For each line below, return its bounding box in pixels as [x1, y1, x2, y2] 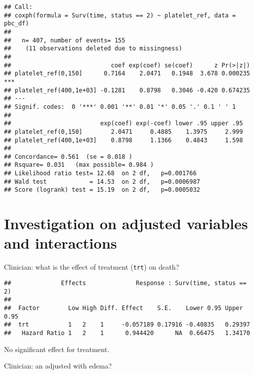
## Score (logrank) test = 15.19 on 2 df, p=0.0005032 [4, 186, 200, 194]
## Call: [4, 3, 33, 10]
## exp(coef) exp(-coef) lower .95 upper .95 [4, 120, 243, 127]
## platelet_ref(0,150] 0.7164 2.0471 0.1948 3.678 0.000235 [4, 70, 250, 77]
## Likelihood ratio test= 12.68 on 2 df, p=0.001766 [4, 170, 197, 177]
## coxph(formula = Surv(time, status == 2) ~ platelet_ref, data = [4, 11, 236, 19]
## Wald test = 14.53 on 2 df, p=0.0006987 [4, 178, 200, 185]
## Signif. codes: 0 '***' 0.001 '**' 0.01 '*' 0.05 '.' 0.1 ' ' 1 [4, 103, 236, 110]
